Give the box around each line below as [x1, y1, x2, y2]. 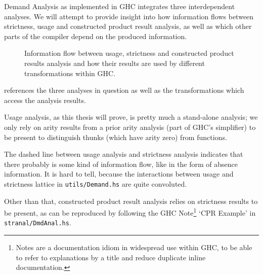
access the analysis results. [4, 94, 86, 105]
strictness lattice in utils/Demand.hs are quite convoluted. [4, 178, 187, 189]
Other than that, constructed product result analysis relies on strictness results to [4, 195, 258, 206]
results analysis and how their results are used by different [24, 57, 205, 68]
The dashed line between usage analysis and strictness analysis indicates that [4, 149, 243, 159]
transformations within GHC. [24, 67, 116, 78]
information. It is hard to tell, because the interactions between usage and [4, 168, 234, 179]
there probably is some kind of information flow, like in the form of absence [4, 158, 238, 169]
